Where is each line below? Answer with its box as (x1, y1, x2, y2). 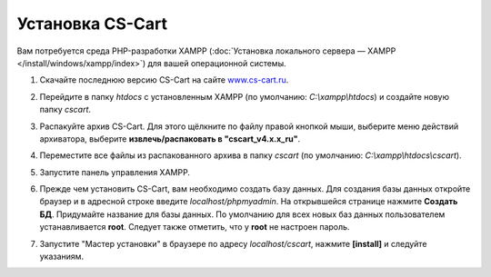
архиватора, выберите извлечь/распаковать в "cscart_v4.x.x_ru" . (39, 133, 300, 144)
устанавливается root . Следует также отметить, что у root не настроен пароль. (39, 222, 350, 232)
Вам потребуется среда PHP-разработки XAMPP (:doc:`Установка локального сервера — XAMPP (16, 45, 396, 56)
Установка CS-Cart (16, 14, 168, 34)
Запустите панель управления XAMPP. (39, 166, 191, 177)
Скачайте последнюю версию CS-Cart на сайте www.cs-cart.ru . (39, 74, 289, 85)
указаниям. (39, 251, 85, 262)
